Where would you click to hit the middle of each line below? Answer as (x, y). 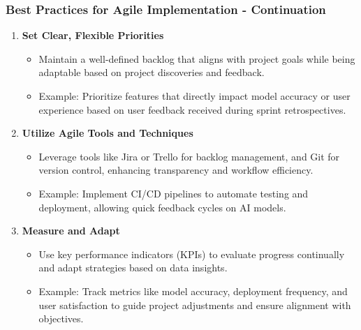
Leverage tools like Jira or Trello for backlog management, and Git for (189, 156)
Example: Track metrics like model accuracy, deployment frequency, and (193, 291)
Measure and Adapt (71, 231)
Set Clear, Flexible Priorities (93, 35)
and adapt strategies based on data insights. (133, 268)
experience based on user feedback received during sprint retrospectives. (192, 109)
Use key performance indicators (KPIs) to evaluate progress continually (192, 254)
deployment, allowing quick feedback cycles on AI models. (162, 207)
